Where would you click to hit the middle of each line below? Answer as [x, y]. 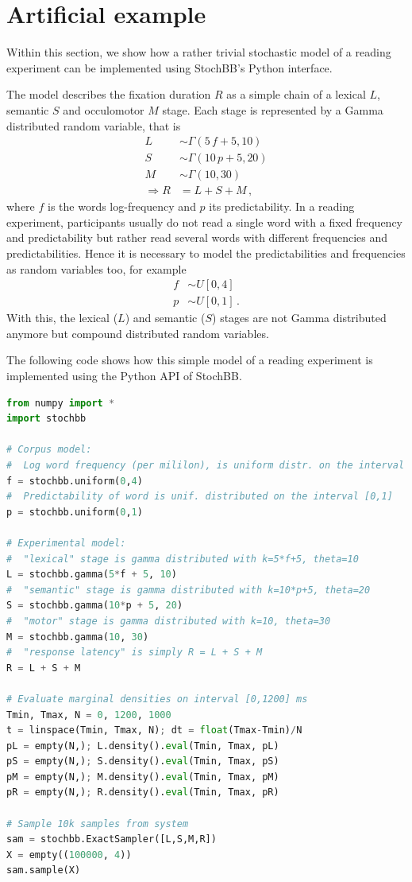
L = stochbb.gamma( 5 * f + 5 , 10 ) [92, 575]
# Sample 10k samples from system [98, 824]
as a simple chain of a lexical [296, 94]
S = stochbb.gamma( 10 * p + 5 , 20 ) [95, 606]
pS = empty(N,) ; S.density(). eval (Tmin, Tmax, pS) [143, 762]
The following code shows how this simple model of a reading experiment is [190, 360]
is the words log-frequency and [122, 206]
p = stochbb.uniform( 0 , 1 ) [75, 512]
